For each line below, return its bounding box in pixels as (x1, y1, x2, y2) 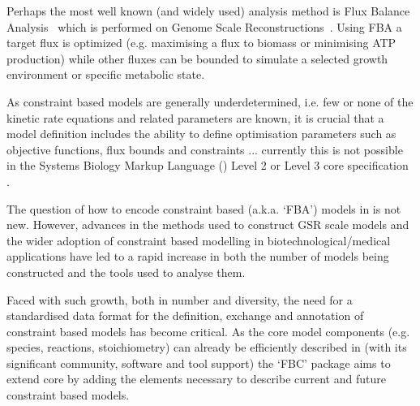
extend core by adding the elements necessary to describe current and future (6, 370, 386, 387)
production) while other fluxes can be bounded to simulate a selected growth (6, 50, 388, 67)
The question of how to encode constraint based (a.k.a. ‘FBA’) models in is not (6, 200, 401, 217)
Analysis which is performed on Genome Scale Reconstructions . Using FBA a (6, 18, 402, 35)
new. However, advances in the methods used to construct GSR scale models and (6, 216, 409, 233)
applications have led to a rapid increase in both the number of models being (6, 248, 389, 265)
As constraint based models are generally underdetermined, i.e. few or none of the (6, 93, 414, 110)
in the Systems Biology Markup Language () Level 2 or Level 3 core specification (6, 157, 409, 174)
